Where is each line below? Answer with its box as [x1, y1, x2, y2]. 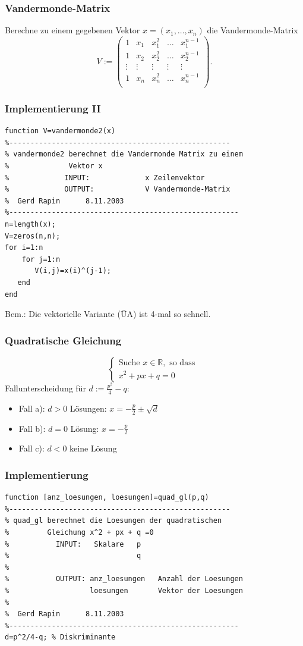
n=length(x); [5, 220, 56, 228]
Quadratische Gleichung [5, 333, 122, 347]
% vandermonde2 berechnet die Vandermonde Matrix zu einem [5, 150, 243, 159]
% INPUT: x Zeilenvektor [5, 173, 205, 182]
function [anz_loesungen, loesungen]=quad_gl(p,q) [5, 493, 209, 502]
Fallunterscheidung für [5, 381, 86, 394]
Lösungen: [70, 402, 107, 414]
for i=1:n [5, 243, 43, 252]
